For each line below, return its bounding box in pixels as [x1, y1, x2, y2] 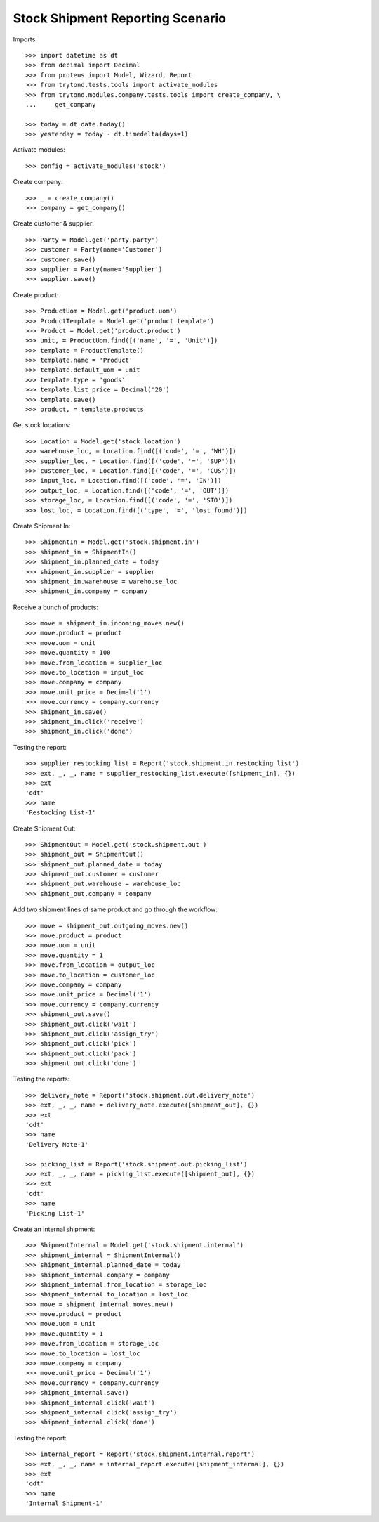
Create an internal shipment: [13, 1225, 95, 1233]
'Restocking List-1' [25, 809, 96, 817]
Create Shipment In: [13, 521, 71, 530]
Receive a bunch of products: [13, 603, 98, 611]
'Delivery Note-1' [25, 1140, 89, 1148]
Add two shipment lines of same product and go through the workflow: [13, 905, 218, 913]
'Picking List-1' [25, 1209, 85, 1217]
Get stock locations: [13, 421, 71, 429]
